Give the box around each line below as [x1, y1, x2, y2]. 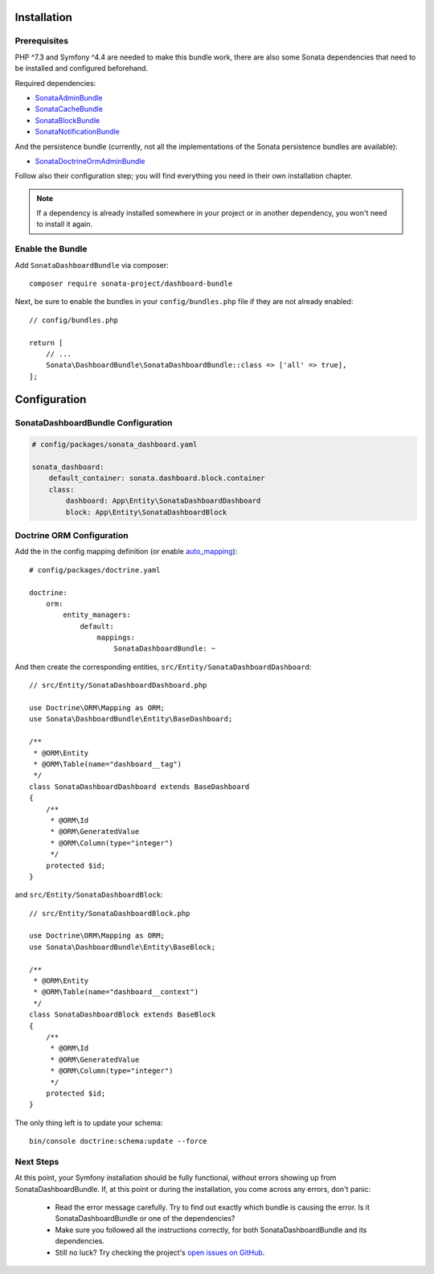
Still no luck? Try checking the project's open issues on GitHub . [55, 1247, 265, 1257]
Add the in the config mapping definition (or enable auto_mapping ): [14, 547, 238, 557]
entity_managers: [63, 610, 132, 619]
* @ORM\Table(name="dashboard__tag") [33, 760, 182, 768]
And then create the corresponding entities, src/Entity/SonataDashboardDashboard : [14, 662, 312, 672]
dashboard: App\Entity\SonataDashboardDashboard [65, 496, 261, 506]
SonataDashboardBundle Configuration [14, 417, 173, 428]
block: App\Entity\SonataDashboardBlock [65, 508, 227, 516]
